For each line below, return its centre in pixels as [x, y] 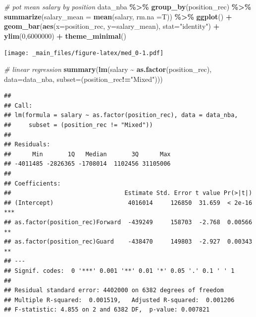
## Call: [18, 105]
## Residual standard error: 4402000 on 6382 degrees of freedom [114, 290]
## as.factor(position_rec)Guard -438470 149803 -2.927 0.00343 [128, 242]
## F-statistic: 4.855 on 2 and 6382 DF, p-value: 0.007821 [107, 310]
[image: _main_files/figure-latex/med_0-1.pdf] [84, 53]
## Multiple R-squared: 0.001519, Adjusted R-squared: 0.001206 [119, 300]
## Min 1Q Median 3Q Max [87, 154]
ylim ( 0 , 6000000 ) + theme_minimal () [65, 35]
